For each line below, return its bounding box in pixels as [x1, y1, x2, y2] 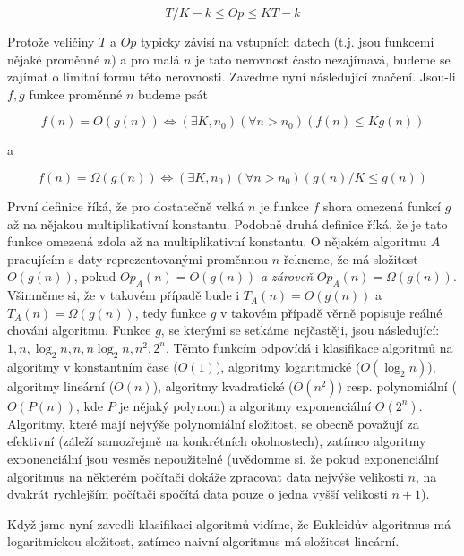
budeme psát [138, 84, 208, 103]
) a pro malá [111, 49, 180, 68]
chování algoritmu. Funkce [7, 321, 151, 339]
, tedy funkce [134, 303, 207, 321]
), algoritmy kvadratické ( [152, 376, 294, 395]
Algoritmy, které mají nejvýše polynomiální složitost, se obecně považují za [7, 414, 419, 432]
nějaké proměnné [7, 49, 100, 68]
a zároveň [260, 267, 314, 286]
